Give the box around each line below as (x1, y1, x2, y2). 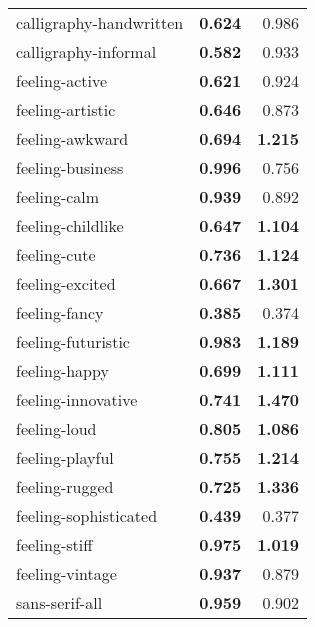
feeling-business (16, 156, 124, 179)
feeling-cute (16, 243, 96, 266)
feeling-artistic (16, 98, 116, 121)
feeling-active (16, 69, 108, 92)
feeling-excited (16, 272, 116, 295)
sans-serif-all (16, 591, 103, 614)
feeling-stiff (16, 533, 93, 556)
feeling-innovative (16, 388, 138, 411)
